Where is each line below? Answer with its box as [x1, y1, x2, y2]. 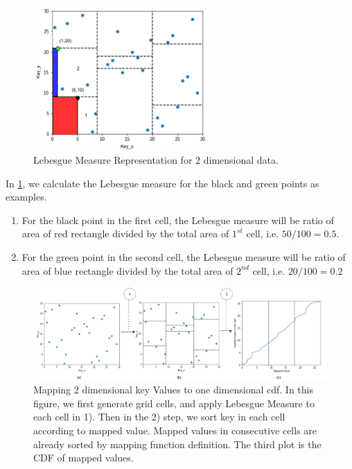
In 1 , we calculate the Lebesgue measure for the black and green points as [6, 176, 319, 190]
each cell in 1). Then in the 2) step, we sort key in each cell [33, 409, 285, 424]
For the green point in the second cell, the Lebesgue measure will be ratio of [21, 250, 346, 264]
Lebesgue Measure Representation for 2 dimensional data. [33, 153, 279, 167]
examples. [6, 189, 47, 204]
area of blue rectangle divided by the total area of [21, 263, 234, 278]
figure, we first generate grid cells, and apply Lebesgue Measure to [33, 395, 315, 410]
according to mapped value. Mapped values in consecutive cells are [33, 423, 317, 438]
